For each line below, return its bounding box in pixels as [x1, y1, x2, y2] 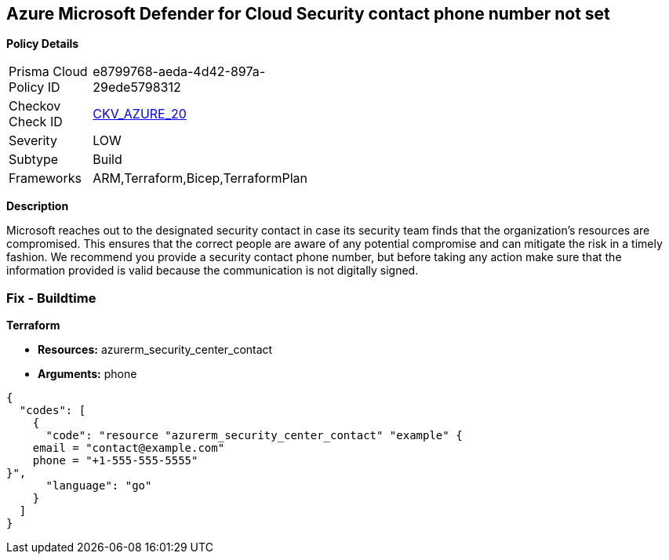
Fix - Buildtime [6, 289, 96, 306]
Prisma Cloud [9, 64, 88, 80]
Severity [9, 133, 57, 149]
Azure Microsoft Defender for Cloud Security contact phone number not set [6, 4, 610, 24]
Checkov [9, 98, 61, 115]
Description [6, 199, 69, 213]
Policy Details [6, 37, 79, 51]
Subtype [9, 151, 59, 168]
